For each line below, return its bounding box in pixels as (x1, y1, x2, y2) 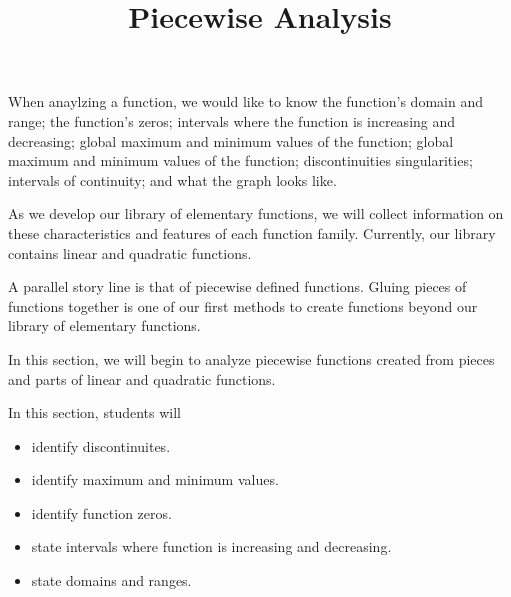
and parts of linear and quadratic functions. (8, 368, 276, 389)
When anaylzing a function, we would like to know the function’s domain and (8, 91, 483, 112)
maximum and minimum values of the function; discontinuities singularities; (8, 150, 473, 171)
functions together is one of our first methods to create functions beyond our (8, 295, 478, 316)
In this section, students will (8, 402, 181, 423)
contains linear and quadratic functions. (8, 242, 252, 263)
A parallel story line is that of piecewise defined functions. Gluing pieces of (8, 276, 467, 297)
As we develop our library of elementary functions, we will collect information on (8, 203, 504, 224)
